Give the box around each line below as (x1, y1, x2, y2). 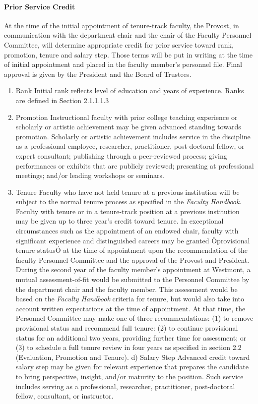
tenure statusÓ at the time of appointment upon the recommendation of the (15, 245, 248, 255)
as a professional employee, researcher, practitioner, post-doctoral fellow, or (15, 141, 245, 151)
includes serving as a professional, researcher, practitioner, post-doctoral (15, 381, 235, 391)
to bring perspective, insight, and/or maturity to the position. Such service (15, 371, 244, 381)
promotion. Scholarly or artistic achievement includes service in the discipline (15, 131, 251, 141)
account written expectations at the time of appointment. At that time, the (15, 303, 246, 313)
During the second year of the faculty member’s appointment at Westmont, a (15, 264, 251, 275)
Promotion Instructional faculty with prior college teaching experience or (15, 112, 238, 122)
